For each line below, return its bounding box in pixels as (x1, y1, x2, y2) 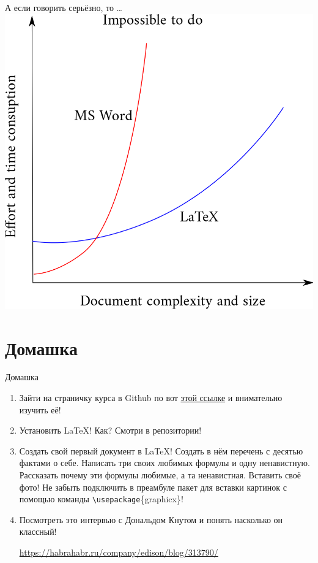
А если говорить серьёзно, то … (5, 1, 123, 13)
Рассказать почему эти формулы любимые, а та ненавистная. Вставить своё (19, 469, 301, 481)
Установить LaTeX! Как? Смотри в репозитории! (19, 424, 202, 437)
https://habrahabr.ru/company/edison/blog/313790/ (19, 546, 218, 559)
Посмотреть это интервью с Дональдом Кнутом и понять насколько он (19, 513, 283, 526)
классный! (19, 525, 57, 538)
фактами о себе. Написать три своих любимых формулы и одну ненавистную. (19, 456, 310, 469)
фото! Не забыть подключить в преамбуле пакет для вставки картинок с (19, 480, 287, 493)
